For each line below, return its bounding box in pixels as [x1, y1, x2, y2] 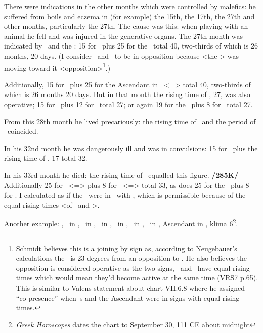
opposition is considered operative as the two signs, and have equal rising [16, 262, 250, 273]
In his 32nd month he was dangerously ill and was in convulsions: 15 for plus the [4, 142, 258, 153]
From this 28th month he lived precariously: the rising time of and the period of [4, 116, 256, 126]
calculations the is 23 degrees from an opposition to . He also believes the [16, 253, 247, 263]
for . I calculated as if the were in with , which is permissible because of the [4, 189, 246, 200]
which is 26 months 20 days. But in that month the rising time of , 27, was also [4, 89, 250, 100]
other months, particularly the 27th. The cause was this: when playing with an [4, 21, 248, 31]
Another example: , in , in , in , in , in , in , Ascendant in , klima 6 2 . [4, 217, 238, 228]
